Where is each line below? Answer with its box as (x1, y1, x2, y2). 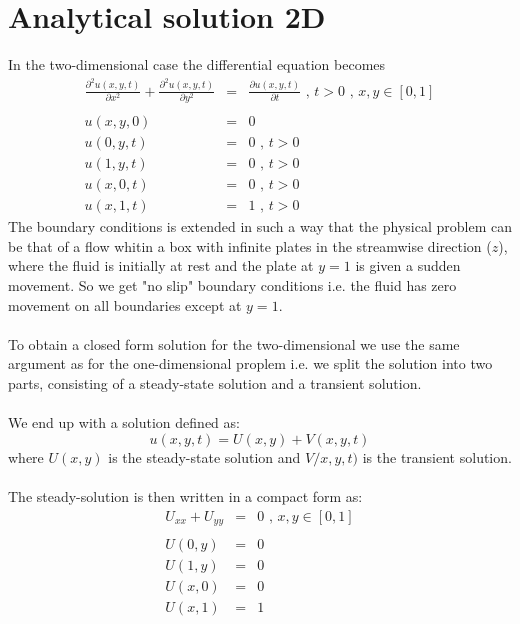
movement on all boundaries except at (8, 294, 242, 315)
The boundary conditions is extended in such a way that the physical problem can (8, 216, 513, 237)
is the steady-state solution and (108, 446, 301, 467)
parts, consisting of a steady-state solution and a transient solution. (8, 372, 422, 393)
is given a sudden (355, 255, 461, 276)
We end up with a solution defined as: (8, 412, 240, 433)
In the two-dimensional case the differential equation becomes (8, 54, 386, 75)
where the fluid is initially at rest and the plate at (8, 255, 314, 276)
